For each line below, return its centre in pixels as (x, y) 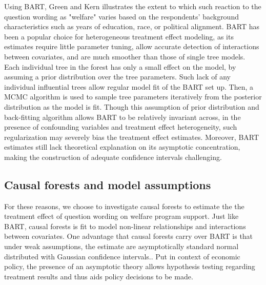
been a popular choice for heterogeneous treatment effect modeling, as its (119, 36)
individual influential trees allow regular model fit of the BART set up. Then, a (129, 86)
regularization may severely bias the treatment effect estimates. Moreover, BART (132, 137)
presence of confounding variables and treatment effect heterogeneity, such (121, 127)
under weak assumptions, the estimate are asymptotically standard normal (121, 246)
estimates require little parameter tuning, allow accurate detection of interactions (132, 46)
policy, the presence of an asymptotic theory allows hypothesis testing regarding (130, 266)
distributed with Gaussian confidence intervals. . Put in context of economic (122, 256)
